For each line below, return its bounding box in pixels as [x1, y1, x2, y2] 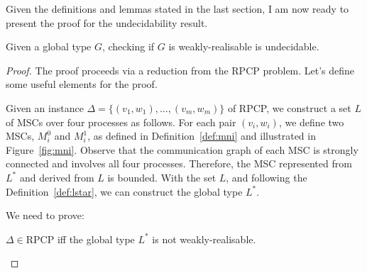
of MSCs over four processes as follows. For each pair [6, 114, 236, 129]
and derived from [19, 169, 94, 184]
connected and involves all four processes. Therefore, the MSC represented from [6, 156, 352, 171]
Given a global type [6, 39, 92, 54]
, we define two [278, 114, 344, 129]
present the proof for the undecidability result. [6, 15, 208, 30]
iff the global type [57, 231, 135, 246]
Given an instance [6, 100, 84, 115]
